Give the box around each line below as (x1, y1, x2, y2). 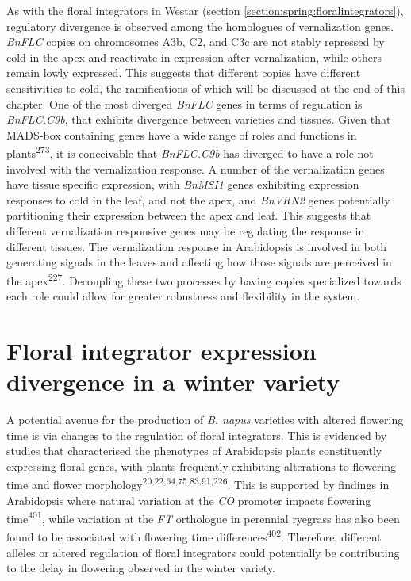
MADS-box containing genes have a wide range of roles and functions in (6, 126, 357, 143)
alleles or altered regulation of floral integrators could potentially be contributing (6, 544, 400, 560)
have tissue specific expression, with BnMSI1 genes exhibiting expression (6, 176, 359, 193)
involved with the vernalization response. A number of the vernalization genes (6, 160, 385, 177)
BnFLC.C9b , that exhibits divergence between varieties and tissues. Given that (6, 111, 391, 128)
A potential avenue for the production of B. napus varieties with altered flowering (6, 411, 404, 427)
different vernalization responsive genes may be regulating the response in (6, 222, 365, 239)
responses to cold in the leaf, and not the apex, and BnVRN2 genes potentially (6, 191, 390, 208)
